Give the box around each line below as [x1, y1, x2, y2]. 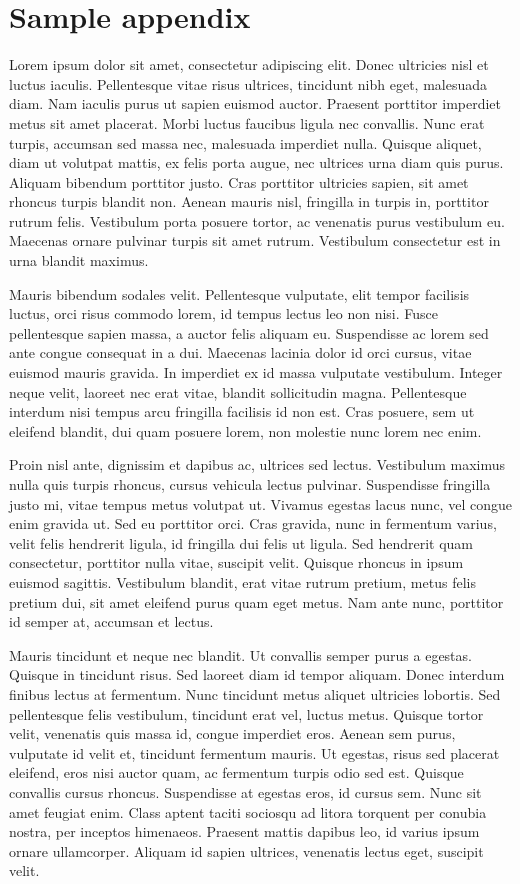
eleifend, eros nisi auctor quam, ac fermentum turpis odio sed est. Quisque [9, 762, 464, 783]
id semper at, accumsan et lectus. [9, 611, 214, 632]
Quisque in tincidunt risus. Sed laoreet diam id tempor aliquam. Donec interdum [9, 664, 505, 685]
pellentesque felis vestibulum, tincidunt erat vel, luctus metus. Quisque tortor [9, 703, 484, 724]
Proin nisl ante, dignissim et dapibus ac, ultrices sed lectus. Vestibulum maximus [9, 454, 506, 475]
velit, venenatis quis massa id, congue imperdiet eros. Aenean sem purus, [9, 723, 456, 744]
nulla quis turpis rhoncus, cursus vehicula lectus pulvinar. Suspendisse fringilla [9, 474, 491, 494]
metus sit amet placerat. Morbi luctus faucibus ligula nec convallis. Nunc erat [9, 112, 485, 133]
